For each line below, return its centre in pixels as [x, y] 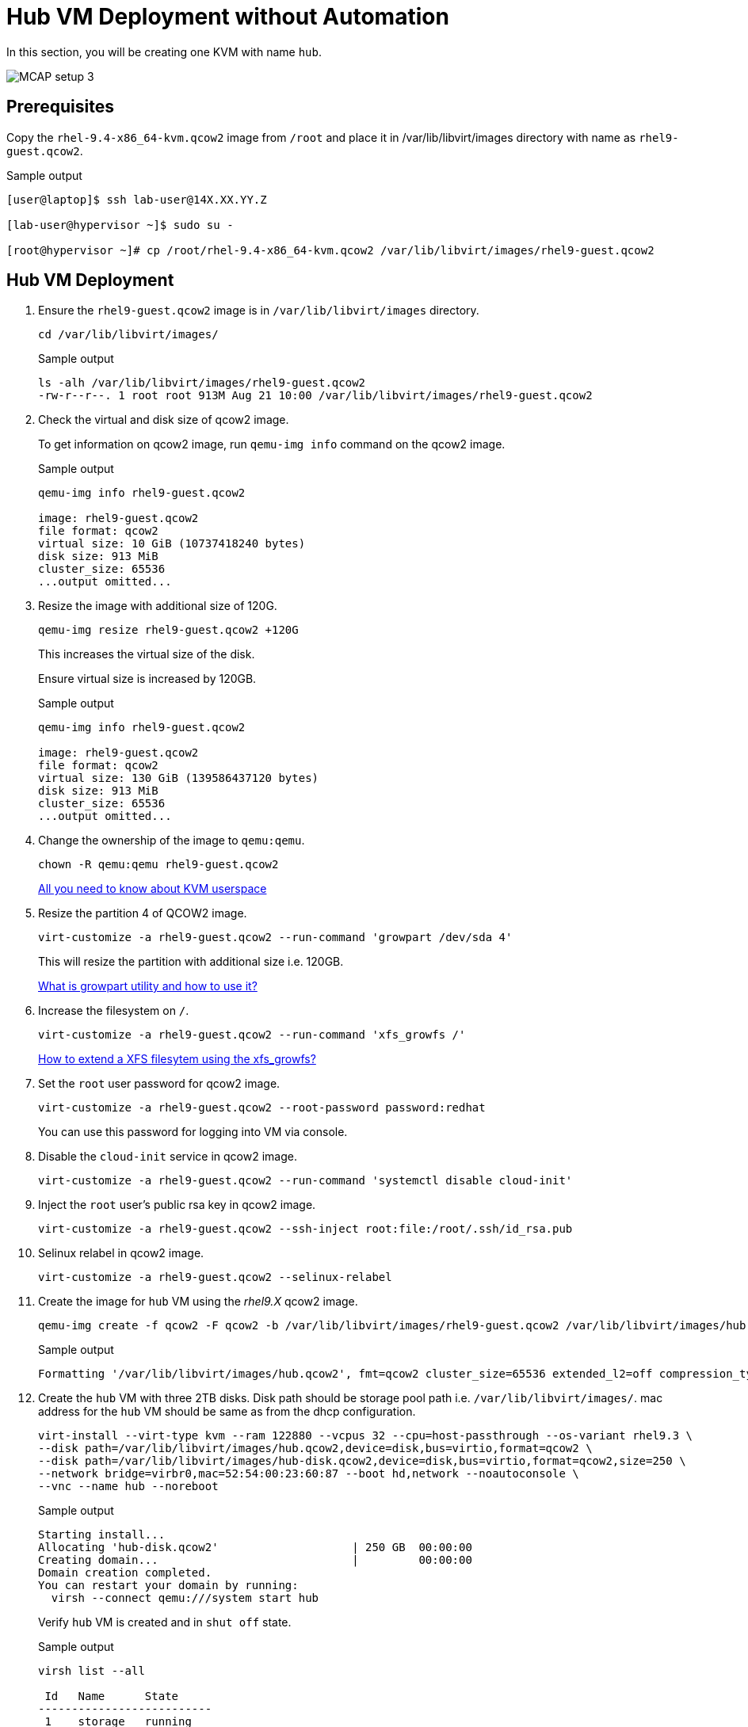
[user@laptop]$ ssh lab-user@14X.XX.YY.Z [137, 199]
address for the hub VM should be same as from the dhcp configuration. [227, 1412]
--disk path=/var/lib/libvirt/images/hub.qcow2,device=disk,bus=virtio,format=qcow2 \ [315, 1449]
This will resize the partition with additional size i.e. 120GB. [191, 962]
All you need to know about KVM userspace [153, 889]
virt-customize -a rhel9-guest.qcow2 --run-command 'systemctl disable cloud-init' [305, 1181]
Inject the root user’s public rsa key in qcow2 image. [177, 1205]
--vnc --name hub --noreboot [128, 1487]
